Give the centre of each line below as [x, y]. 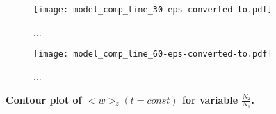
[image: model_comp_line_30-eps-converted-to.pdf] [153, 10]
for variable [210, 99]
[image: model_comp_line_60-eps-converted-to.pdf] [153, 54]
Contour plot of [44, 99]
